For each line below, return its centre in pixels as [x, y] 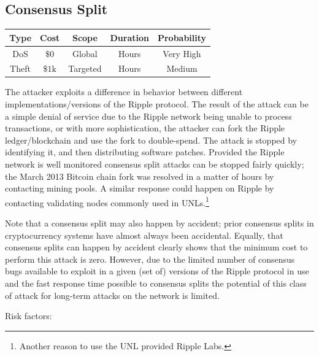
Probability [182, 37]
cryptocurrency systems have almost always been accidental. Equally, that [144, 235]
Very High [182, 53]
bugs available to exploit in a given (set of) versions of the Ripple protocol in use [157, 271]
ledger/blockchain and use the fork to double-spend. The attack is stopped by [151, 140]
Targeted [85, 68]
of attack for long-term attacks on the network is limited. [112, 295]
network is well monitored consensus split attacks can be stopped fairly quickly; [155, 164]
